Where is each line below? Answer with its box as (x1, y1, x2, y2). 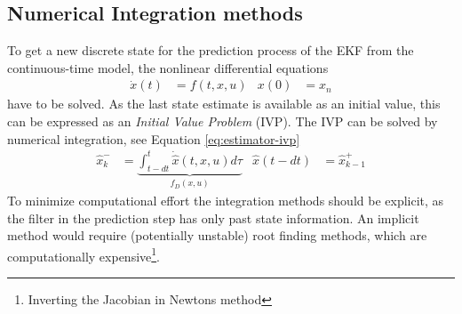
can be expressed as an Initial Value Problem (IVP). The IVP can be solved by (7, 112, 438, 131)
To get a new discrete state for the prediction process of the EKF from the (7, 41, 414, 60)
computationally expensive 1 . (7, 244, 161, 265)
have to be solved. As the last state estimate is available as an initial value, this (7, 94, 441, 113)
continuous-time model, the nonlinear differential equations (7, 58, 329, 76)
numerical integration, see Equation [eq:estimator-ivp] (7, 129, 300, 148)
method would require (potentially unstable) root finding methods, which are (7, 226, 427, 245)
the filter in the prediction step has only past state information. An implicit (7, 208, 419, 227)
